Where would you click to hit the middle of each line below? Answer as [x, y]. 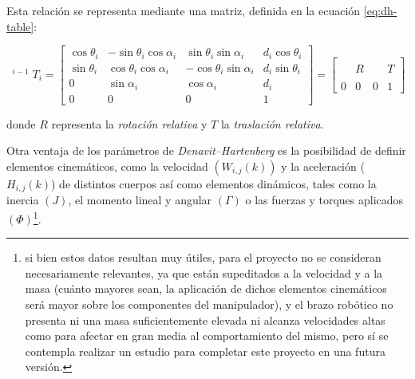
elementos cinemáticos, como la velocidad [107, 166]
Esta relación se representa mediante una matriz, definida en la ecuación [184, 10]
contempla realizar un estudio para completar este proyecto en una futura [205, 351]
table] [20, 26]
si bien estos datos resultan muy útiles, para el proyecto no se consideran [203, 257]
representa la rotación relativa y [129, 123]
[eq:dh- [380, 10]
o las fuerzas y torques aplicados [324, 200]
